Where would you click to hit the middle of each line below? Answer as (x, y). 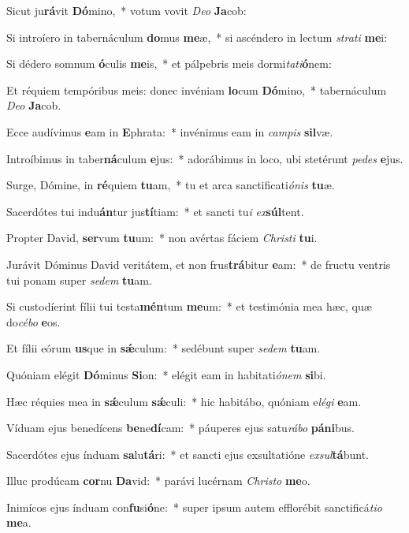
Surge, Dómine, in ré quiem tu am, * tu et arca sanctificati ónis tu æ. (171, 185)
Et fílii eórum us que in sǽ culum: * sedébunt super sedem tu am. (164, 348)
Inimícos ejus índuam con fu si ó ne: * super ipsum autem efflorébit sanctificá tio (194, 507)
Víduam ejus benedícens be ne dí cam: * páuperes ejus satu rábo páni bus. (180, 428)
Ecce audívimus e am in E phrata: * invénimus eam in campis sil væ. (170, 131)
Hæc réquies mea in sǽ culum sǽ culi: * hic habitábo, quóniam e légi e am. (184, 401)
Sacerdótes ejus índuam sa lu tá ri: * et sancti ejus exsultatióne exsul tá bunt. (188, 454)
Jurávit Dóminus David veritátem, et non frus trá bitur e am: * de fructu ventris (199, 264)
